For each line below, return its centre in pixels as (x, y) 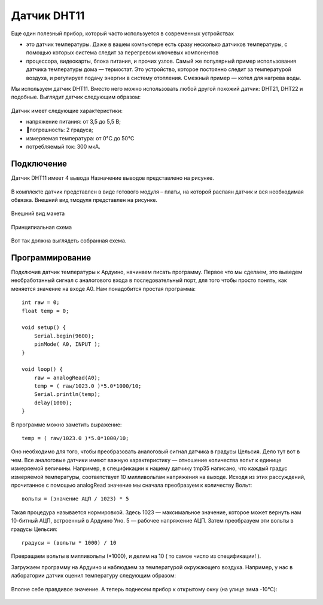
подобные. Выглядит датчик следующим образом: (76, 97)
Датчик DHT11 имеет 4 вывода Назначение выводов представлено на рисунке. (113, 178)
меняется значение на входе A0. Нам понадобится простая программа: (103, 288)
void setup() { (44, 328)
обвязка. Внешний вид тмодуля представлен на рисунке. (84, 199)
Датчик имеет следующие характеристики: (67, 110)
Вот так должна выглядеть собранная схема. (69, 241)
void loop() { (42, 369)
